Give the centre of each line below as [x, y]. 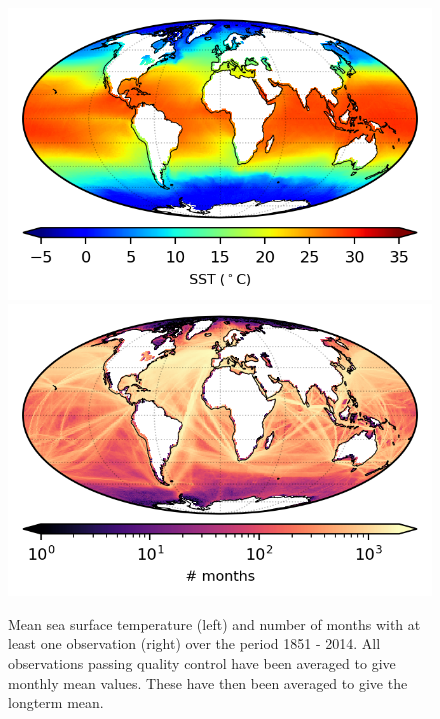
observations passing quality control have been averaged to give [202, 662]
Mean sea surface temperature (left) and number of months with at [214, 623]
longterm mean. [56, 702]
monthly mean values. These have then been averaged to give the [208, 682]
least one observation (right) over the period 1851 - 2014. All [194, 643]
